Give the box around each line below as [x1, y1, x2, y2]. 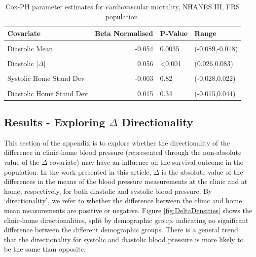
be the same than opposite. [4, 244, 86, 254]
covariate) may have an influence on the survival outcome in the [49, 157, 244, 167]
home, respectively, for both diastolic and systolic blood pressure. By [4, 185, 212, 196]
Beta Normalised [95, 28, 153, 38]
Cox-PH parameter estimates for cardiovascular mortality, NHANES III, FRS [5, 1, 240, 11]
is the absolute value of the [161, 166, 243, 177]
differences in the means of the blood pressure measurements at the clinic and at [4, 176, 248, 186]
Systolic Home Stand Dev [7, 73, 85, 83]
